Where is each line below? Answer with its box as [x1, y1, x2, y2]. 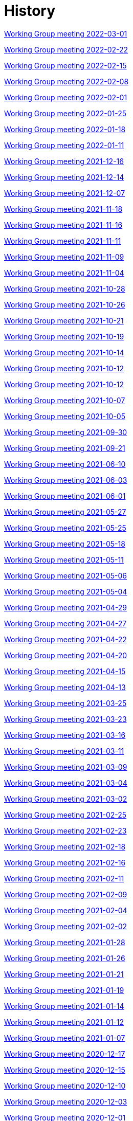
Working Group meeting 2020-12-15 [4, 1065, 125, 1074]
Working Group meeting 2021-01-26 [4, 953, 125, 963]
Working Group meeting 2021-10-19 [4, 332, 124, 341]
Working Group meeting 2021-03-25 [4, 698, 127, 708]
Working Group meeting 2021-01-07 [4, 1033, 125, 1042]
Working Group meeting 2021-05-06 [4, 571, 127, 580]
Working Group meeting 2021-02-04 [4, 906, 127, 915]
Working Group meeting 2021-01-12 [4, 1017, 124, 1026]
